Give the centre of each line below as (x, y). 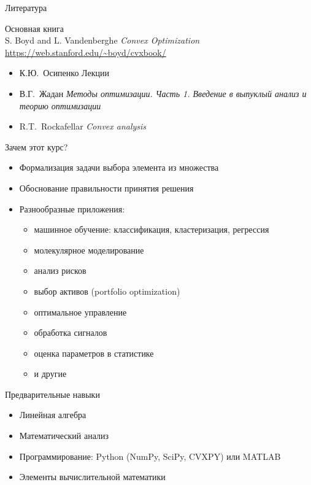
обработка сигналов (71, 332)
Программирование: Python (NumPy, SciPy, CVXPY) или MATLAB (150, 456)
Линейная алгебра (53, 415)
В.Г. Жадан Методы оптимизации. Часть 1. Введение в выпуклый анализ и (163, 93)
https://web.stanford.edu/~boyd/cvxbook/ (86, 52)
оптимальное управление (80, 312)
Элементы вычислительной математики (92, 477)
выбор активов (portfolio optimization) (107, 291)
